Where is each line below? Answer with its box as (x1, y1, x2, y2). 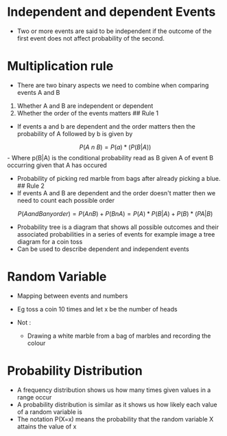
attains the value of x (16, 422, 77, 430)
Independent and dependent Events (7, 4, 216, 20)
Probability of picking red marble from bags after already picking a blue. (16, 174, 221, 182)
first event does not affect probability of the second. (16, 34, 165, 42)
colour (27, 338, 46, 347)
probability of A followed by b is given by (16, 129, 133, 138)
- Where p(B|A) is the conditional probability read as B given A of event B (7, 153, 214, 162)
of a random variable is (16, 407, 82, 416)
